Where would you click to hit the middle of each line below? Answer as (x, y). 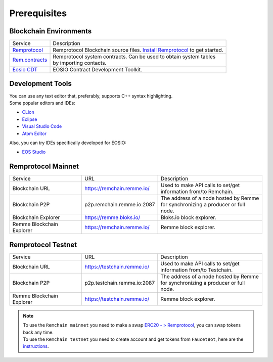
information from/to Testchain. (197, 269)
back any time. (38, 332)
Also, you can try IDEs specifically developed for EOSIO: (68, 143)
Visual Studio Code (42, 126)
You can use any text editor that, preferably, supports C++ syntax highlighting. (91, 96)
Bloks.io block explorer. (188, 217)
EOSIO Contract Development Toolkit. (98, 70)
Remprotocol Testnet (43, 244)
